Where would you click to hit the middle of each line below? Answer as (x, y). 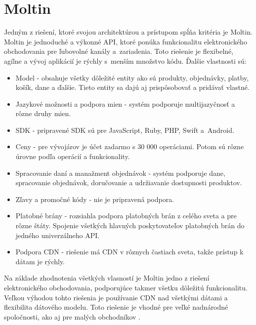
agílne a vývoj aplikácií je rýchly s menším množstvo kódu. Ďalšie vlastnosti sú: (125, 61)
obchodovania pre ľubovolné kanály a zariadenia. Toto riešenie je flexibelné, (119, 51)
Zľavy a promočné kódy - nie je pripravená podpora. (95, 199)
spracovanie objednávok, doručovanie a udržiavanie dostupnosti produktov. (129, 183)
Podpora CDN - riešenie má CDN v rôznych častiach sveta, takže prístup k (129, 252)
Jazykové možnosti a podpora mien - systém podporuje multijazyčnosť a (125, 103)
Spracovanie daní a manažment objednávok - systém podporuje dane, (120, 173)
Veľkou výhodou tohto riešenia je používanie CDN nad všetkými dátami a (116, 297)
